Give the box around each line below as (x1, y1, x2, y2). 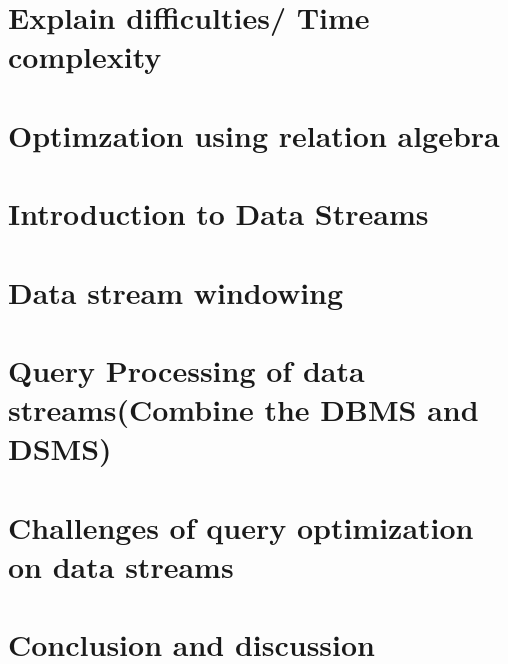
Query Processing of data (8, 349, 365, 390)
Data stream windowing (8, 271, 344, 312)
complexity (8, 36, 162, 77)
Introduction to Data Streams (8, 193, 429, 234)
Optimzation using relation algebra (8, 114, 500, 155)
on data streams (8, 545, 234, 586)
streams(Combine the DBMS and (8, 389, 479, 430)
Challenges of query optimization (8, 506, 474, 547)
